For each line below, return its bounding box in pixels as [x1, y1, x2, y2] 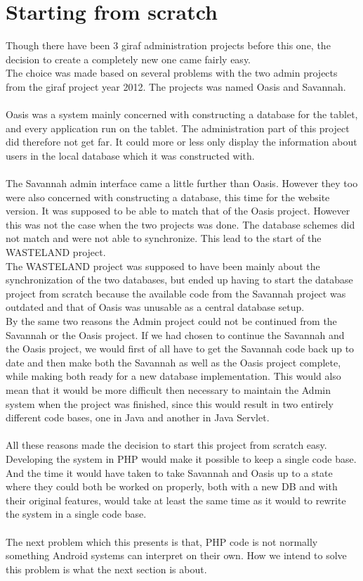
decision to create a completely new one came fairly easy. [6, 51, 251, 66]
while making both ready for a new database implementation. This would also [6, 369, 341, 383]
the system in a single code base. [6, 506, 147, 521]
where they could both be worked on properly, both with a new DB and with [6, 479, 338, 494]
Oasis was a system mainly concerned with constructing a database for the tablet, [6, 107, 358, 122]
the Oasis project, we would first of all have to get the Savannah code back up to [6, 341, 355, 356]
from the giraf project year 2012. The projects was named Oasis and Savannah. [6, 79, 346, 94]
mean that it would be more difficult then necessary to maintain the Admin [6, 382, 331, 397]
